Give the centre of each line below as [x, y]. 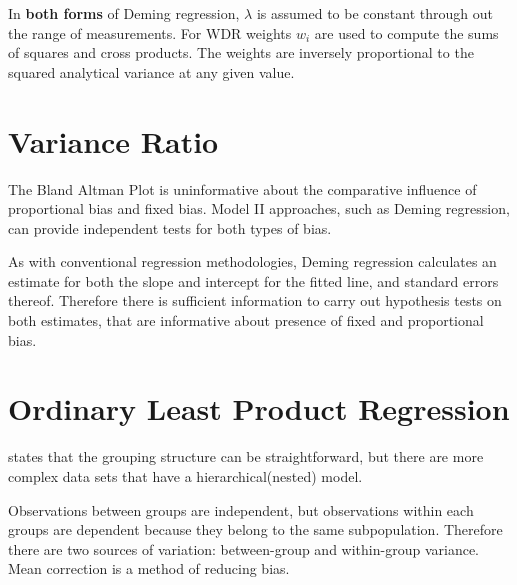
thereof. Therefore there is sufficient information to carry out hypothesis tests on [255, 300]
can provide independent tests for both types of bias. [170, 227]
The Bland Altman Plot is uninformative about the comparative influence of [242, 188]
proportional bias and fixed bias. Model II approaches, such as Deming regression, [259, 208]
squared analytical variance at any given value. [151, 71]
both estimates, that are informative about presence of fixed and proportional [246, 320]
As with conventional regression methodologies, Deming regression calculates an [252, 261]
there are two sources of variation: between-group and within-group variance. [243, 548]
